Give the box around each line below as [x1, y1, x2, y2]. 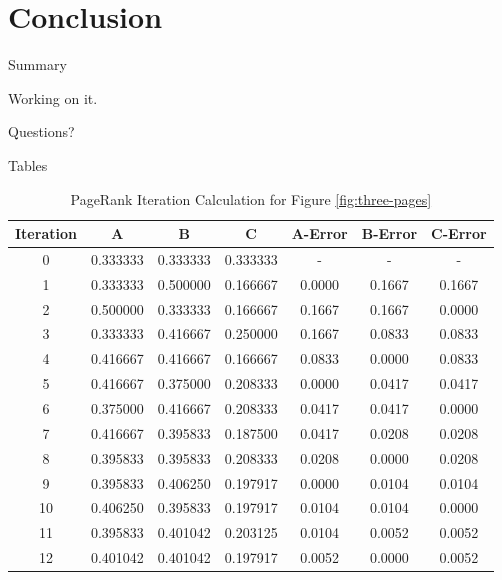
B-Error [361, 223, 418, 244]
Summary [8, 54, 67, 75]
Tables [8, 154, 48, 175]
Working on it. [8, 87, 98, 108]
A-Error [291, 223, 348, 244]
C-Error [431, 223, 487, 244]
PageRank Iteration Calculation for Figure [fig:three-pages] [70, 188, 432, 209]
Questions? [8, 121, 75, 142]
